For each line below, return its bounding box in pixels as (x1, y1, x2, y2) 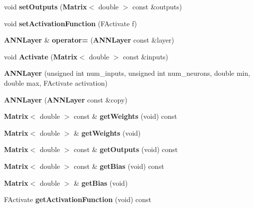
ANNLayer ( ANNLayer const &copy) (4, 94, 127, 104)
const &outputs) (132, 1, 182, 11)
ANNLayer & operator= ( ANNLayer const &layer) (4, 35, 174, 45)
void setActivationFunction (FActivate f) (4, 18, 137, 28)
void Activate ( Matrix (4, 51, 78, 61)
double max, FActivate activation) (4, 77, 108, 88)
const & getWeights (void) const (73, 111, 177, 121)
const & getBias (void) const (73, 160, 164, 171)
